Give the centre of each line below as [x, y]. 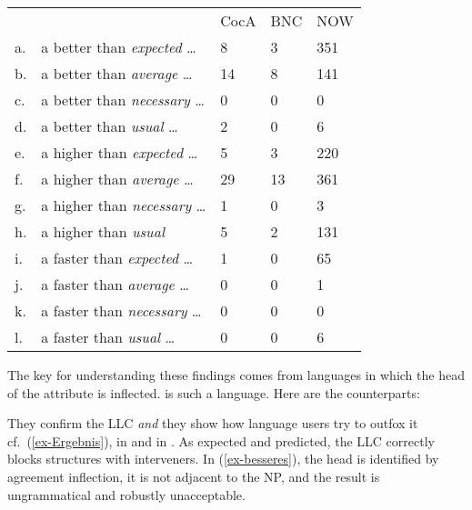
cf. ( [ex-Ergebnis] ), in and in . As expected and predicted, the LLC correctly [221, 440]
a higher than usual [103, 231]
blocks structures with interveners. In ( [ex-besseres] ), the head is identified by [223, 459]
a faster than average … [115, 284]
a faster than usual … [108, 337]
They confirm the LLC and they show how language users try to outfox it [213, 423]
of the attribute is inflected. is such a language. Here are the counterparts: [214, 392]
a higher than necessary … [124, 205]
